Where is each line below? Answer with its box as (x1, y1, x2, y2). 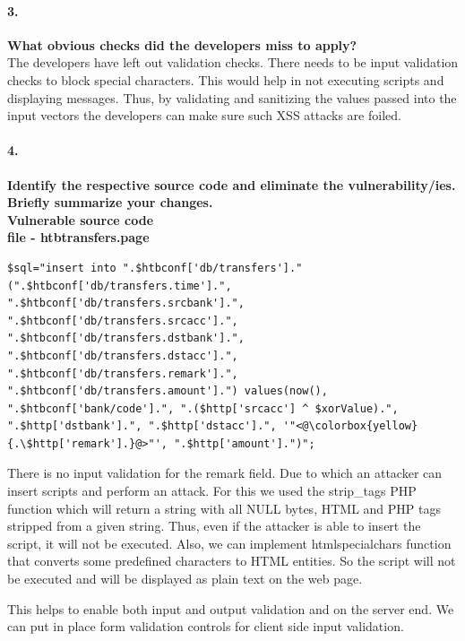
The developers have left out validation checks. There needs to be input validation (7, 53, 459, 72)
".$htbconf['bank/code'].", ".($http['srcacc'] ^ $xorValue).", (7, 402, 399, 415)
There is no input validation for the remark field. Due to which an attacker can (7, 463, 443, 482)
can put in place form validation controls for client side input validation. (7, 617, 404, 636)
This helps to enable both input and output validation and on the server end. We (7, 599, 454, 618)
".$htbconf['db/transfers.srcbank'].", (7, 297, 245, 310)
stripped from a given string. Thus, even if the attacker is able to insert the (7, 516, 421, 535)
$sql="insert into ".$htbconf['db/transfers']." (7, 261, 303, 274)
